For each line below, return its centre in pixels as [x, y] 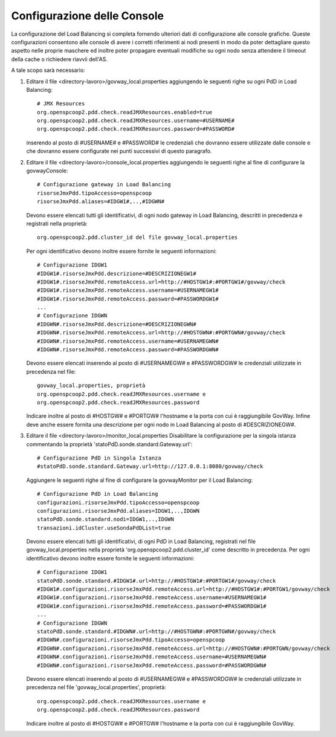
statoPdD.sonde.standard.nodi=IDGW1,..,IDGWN [106, 519]
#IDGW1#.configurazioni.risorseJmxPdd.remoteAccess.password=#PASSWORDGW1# [152, 606]
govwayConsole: [47, 171]
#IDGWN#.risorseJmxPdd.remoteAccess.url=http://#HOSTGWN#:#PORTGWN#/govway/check [161, 333]
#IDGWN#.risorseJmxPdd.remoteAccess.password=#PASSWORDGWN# [128, 350]
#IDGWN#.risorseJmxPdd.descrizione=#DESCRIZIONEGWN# [117, 324]
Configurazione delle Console [88, 16]
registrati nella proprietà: [57, 223]
